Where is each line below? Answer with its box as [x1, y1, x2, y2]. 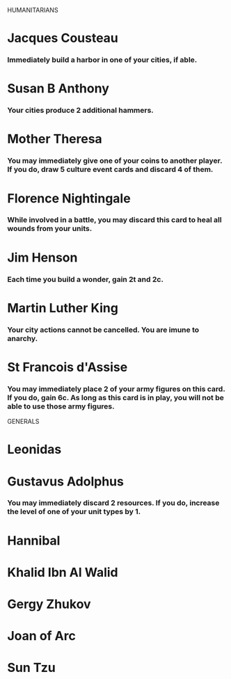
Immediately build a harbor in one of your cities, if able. [7, 55, 198, 65]
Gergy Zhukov [7, 596, 92, 612]
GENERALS [7, 417, 40, 426]
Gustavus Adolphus [7, 473, 124, 489]
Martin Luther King [7, 300, 118, 316]
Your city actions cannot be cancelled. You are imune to [7, 325, 200, 335]
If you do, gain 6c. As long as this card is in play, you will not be [7, 392, 224, 402]
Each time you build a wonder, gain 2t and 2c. [7, 274, 164, 284]
